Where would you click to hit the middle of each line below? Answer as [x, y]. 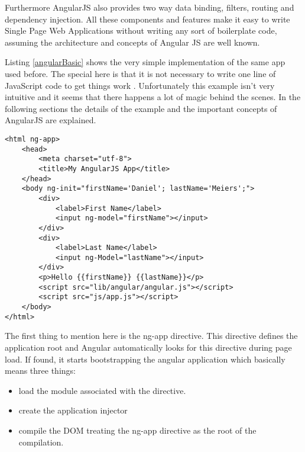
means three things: [40, 371]
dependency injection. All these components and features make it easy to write [147, 19]
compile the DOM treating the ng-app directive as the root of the [137, 430]
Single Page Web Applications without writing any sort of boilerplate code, [141, 31]
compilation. [41, 442]
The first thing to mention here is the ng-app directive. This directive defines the [151, 336]
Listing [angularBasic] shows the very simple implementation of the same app [145, 62]
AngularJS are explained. [51, 120]
